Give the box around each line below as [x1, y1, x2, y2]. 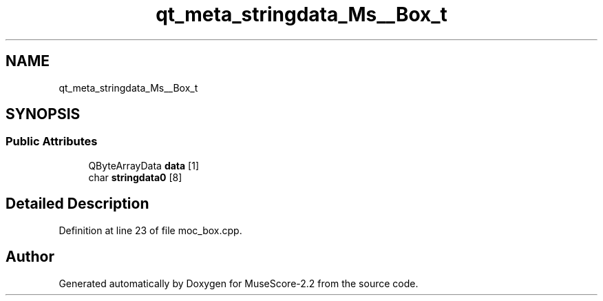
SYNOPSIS [6, 105, 81, 123]
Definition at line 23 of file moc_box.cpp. [59, 224, 242, 236]
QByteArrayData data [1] [88, 159, 200, 172]
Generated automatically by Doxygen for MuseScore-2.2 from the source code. [59, 277, 419, 289]
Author [6, 248, 54, 266]
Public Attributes [6, 134, 98, 149]
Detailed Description [6, 195, 149, 213]
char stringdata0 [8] [88, 171, 182, 183]
